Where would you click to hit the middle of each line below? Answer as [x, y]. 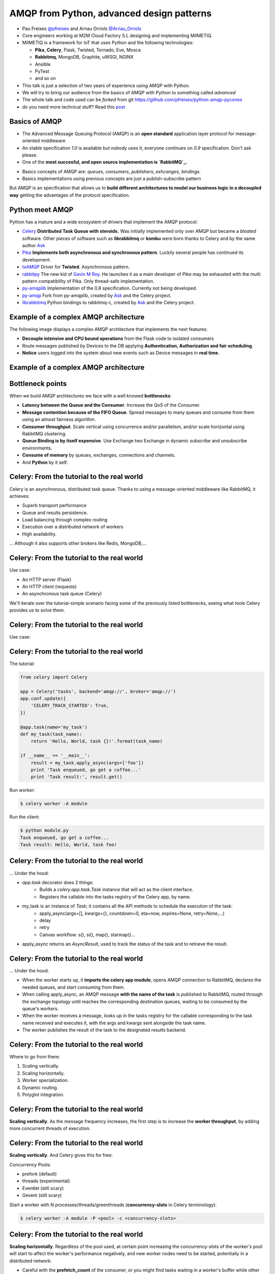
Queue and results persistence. [55, 513]
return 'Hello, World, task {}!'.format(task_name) [97, 741]
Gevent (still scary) [42, 1196]
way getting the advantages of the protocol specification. [70, 195]
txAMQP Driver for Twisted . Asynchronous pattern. [76, 267]
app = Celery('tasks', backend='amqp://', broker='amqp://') [98, 691]
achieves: [20, 496]
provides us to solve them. [37, 610]
